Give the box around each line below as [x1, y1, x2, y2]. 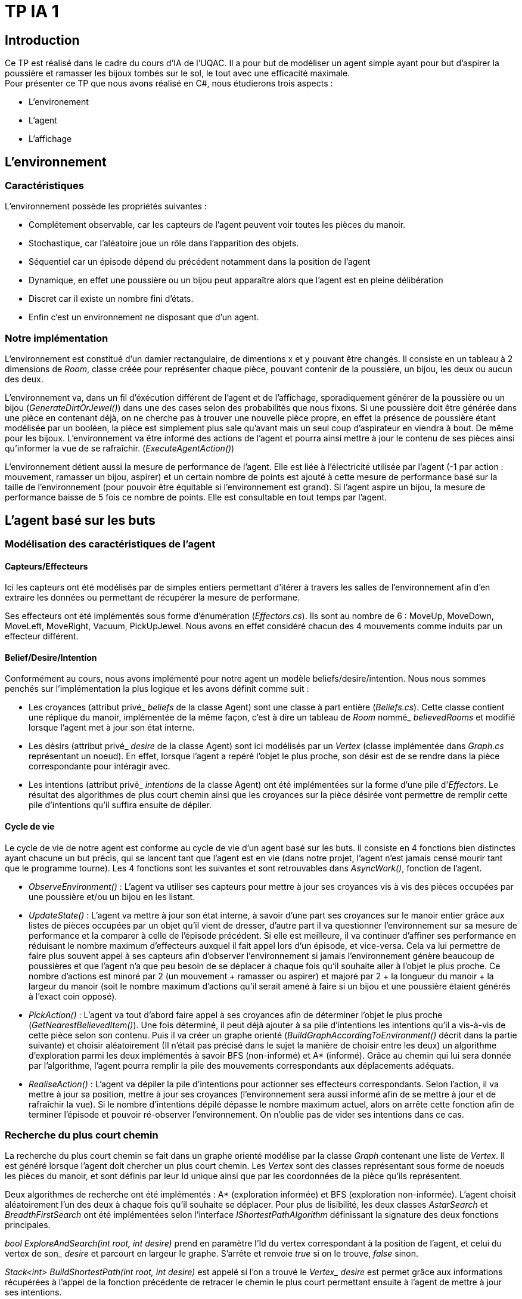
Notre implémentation [5, 332, 108, 344]
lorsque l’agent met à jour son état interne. [29, 722, 195, 733]
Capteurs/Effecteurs [5, 561, 88, 571]
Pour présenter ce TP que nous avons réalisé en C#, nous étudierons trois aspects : [5, 78, 333, 89]
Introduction [5, 32, 80, 48]
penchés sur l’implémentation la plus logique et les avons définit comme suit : [5, 683, 309, 694]
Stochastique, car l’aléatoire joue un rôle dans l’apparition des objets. [29, 238, 299, 249]
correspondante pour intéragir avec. [29, 761, 170, 772]
